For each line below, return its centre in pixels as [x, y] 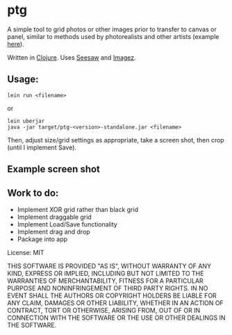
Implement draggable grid [54, 217]
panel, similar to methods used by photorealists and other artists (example [113, 36]
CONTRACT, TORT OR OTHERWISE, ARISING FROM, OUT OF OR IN [104, 310]
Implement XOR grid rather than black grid [78, 209]
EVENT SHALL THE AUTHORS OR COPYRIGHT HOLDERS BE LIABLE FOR [112, 295]
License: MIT [26, 252]
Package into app [42, 239]
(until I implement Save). [42, 147]
